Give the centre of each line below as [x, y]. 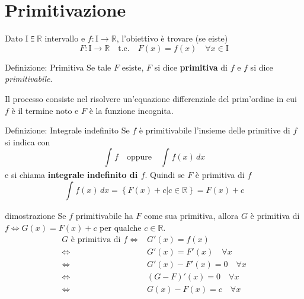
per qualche [121, 228]
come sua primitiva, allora [191, 216]
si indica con [28, 141]
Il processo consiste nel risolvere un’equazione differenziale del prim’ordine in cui [151, 98]
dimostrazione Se [36, 216]
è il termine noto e [45, 110]
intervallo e [65, 38]
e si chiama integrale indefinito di [71, 175]
